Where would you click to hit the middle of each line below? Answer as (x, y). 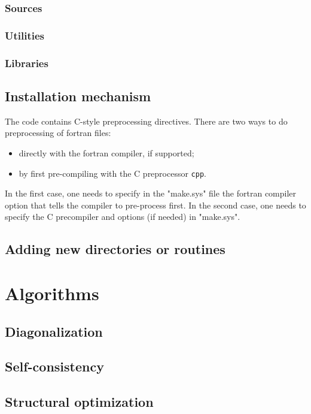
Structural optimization (79, 402)
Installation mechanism (78, 96)
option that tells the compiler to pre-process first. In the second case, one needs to (155, 205)
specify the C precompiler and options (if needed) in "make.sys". (123, 217)
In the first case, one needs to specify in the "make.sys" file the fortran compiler (151, 193)
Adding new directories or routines (115, 249)
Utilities (25, 35)
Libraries (27, 63)
